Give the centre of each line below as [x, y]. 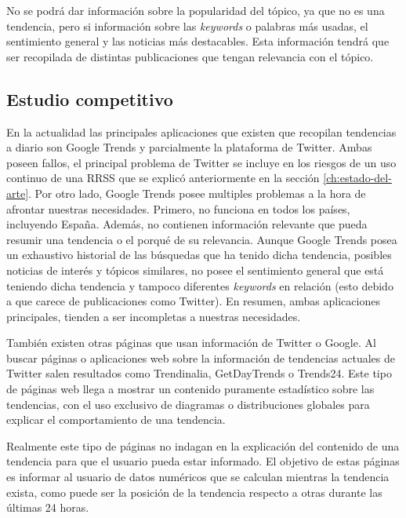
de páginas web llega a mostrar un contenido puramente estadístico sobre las [190, 389]
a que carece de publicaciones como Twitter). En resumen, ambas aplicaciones [193, 301]
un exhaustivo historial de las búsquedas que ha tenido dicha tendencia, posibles [199, 255]
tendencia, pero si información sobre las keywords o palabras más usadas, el [187, 26]
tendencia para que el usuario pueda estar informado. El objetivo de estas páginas [203, 461]
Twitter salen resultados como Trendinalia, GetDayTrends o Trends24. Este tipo [199, 373]
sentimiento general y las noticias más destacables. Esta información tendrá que [198, 41]
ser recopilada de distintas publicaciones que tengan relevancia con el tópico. [190, 56]
